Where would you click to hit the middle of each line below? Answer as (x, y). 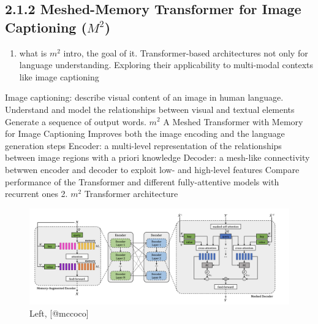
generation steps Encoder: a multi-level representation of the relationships (143, 145)
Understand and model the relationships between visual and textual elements (150, 109)
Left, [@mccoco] (59, 313)
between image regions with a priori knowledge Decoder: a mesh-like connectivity (157, 157)
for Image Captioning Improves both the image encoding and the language (145, 133)
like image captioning (59, 76)
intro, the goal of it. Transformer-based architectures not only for (186, 52)
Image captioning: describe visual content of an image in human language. (144, 97)
